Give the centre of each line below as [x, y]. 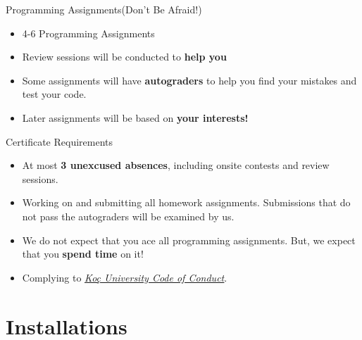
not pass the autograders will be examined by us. [128, 216]
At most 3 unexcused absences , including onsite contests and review [176, 165]
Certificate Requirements [59, 141]
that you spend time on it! [83, 254]
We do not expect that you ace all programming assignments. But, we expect [189, 240]
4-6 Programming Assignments [88, 33]
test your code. [54, 94]
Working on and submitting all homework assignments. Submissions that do [186, 202]
